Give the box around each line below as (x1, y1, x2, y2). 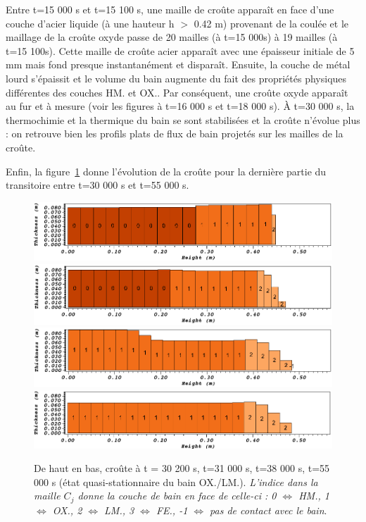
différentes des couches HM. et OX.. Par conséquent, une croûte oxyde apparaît (6, 85, 348, 99)
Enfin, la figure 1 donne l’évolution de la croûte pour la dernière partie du (6, 163, 327, 178)
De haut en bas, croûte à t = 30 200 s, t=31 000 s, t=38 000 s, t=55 (34, 461, 330, 476)
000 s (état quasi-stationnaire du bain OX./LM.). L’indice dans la (34, 474, 318, 489)
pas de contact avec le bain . (210, 502, 327, 517)
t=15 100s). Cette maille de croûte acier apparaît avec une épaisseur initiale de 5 (6, 43, 355, 58)
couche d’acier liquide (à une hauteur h (6, 15, 175, 30)
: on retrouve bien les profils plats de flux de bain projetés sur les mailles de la (6, 126, 343, 141)
